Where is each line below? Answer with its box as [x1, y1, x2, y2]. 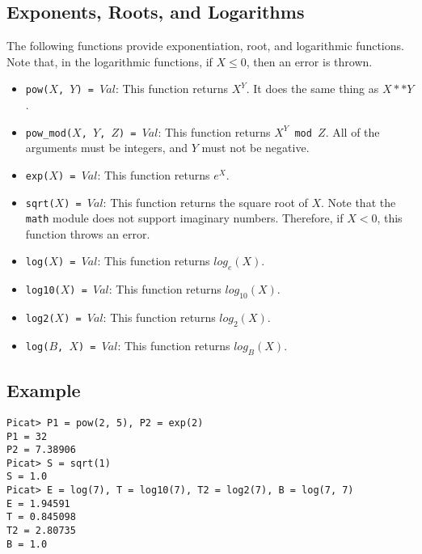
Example [6, 378, 81, 403]
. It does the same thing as [246, 80, 379, 97]
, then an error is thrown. [246, 53, 373, 70]
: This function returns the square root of [103, 193, 308, 210]
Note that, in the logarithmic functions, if [6, 53, 213, 70]
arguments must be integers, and [25, 139, 188, 156]
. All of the [325, 123, 380, 140]
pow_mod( [25, 127, 73, 139]
